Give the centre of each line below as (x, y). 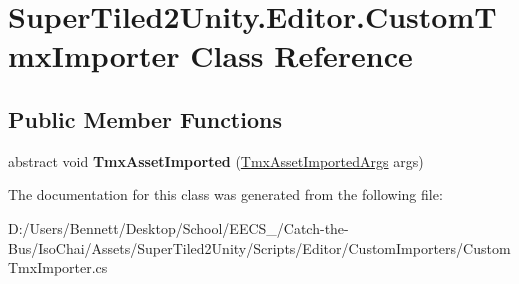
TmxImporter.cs (58, 267)
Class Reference (301, 55)
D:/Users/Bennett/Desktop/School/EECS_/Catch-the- (178, 227)
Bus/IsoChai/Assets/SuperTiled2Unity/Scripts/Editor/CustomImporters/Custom (259, 247)
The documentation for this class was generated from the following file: (225, 194)
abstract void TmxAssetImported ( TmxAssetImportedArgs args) (216, 160)
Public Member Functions (145, 118)
